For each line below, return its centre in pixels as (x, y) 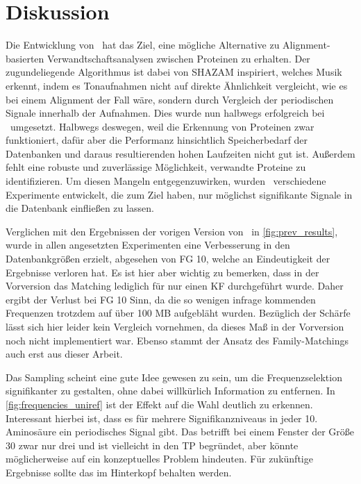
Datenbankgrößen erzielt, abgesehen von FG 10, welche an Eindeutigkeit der (168, 259)
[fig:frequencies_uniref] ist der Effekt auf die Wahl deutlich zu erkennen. (159, 404)
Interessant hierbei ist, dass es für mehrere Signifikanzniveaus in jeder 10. (162, 418)
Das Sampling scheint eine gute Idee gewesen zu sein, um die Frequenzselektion (174, 377)
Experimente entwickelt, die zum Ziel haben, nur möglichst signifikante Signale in (179, 194)
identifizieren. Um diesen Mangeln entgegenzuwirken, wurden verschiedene (166, 181)
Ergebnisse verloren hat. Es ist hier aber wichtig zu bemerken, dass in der (162, 272)
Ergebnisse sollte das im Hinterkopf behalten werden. (119, 472)
